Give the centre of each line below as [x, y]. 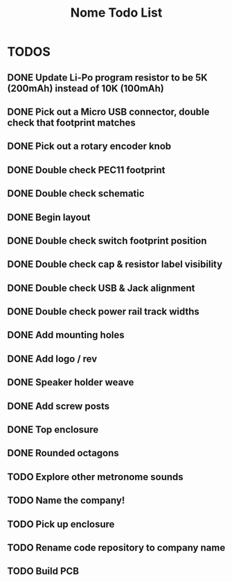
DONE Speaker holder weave [71, 382]
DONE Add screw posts [59, 406]
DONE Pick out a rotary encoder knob [89, 146]
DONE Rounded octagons [63, 453]
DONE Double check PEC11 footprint [86, 170]
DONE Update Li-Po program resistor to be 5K [107, 77]
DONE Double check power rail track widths [103, 311]
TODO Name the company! [66, 500]
